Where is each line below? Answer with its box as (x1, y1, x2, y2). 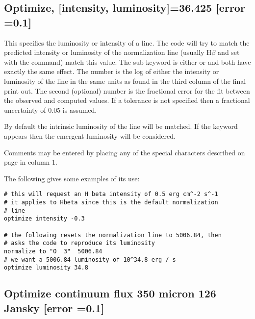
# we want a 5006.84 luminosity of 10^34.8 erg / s (4, 256, 176, 263)
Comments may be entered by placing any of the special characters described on (4, 147, 245, 157)
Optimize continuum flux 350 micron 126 (4, 286, 216, 301)
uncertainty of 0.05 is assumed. (4, 104, 97, 115)
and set (218, 47, 240, 57)
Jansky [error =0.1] (4, 300, 104, 315)
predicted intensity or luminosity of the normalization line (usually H (4, 47, 212, 57)
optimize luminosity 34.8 (4, 264, 88, 271)
